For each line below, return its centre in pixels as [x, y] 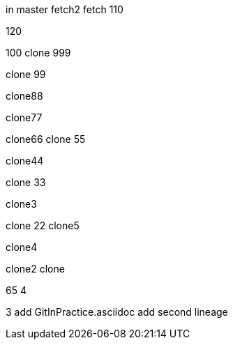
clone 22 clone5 [43, 225]
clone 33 [26, 182]
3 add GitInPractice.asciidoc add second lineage [117, 312]
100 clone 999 [38, 53]
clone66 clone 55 [46, 139]
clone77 [24, 117]
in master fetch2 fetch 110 [65, 9]
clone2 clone [35, 269]
